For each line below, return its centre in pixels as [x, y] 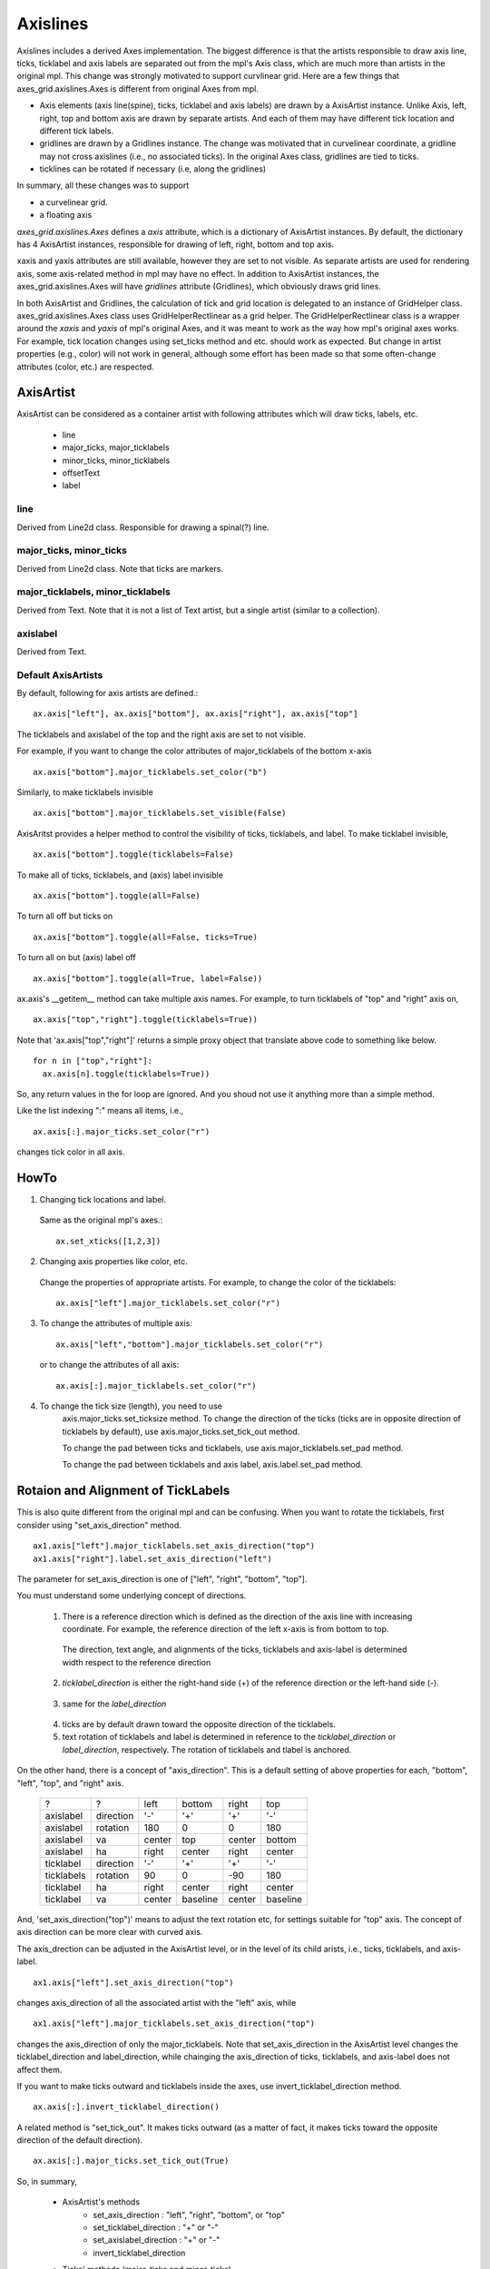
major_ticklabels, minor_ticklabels [94, 592]
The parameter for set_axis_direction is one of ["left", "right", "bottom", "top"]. [162, 1578]
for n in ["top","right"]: [93, 1061]
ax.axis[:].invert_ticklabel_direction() [126, 2107]
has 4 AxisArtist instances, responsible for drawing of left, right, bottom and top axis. [176, 244]
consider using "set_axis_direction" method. [99, 1525]
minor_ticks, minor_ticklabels [116, 460]
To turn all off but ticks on [65, 916]
